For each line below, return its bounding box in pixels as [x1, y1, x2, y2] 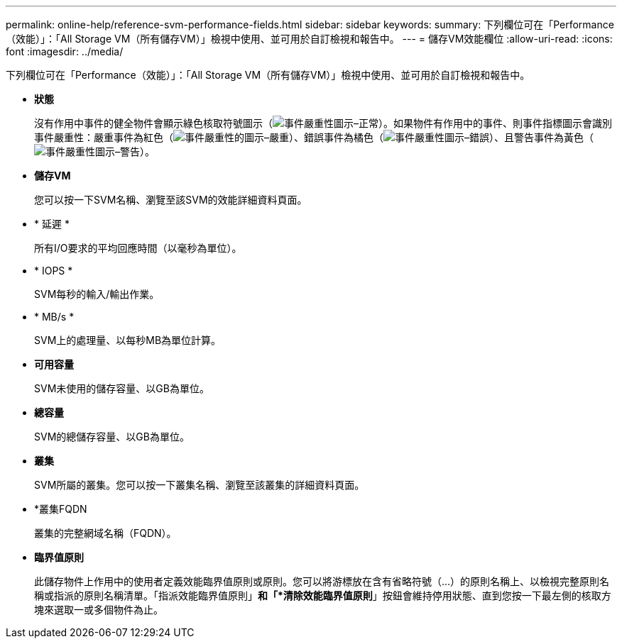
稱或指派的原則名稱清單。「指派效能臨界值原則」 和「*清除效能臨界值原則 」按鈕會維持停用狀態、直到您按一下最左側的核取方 [34, 589, 611, 601]
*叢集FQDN [34, 503, 87, 515]
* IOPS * [34, 265, 73, 277]
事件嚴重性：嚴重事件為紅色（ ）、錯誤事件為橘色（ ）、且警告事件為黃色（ [34, 131, 594, 143]
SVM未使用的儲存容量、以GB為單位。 [34, 382, 209, 394]
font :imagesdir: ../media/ [6, 45, 124, 57]
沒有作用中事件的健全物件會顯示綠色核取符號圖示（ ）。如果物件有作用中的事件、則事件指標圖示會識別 [34, 117, 612, 129]
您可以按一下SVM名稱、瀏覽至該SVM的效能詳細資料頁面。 [34, 194, 307, 206]
